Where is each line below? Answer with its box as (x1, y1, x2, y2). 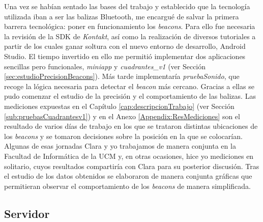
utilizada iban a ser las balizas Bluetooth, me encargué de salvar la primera (4, 11, 239, 21)
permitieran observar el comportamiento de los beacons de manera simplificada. (4, 180, 251, 191)
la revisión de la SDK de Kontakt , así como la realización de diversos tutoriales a (4, 31, 256, 41)
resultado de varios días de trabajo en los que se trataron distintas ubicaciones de (4, 121, 258, 131)
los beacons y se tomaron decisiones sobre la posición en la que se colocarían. (4, 130, 243, 141)
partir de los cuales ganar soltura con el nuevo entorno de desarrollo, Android (4, 41, 246, 51)
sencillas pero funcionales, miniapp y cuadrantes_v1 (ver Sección (4, 61, 206, 71)
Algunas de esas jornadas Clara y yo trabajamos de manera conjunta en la (4, 141, 236, 151)
